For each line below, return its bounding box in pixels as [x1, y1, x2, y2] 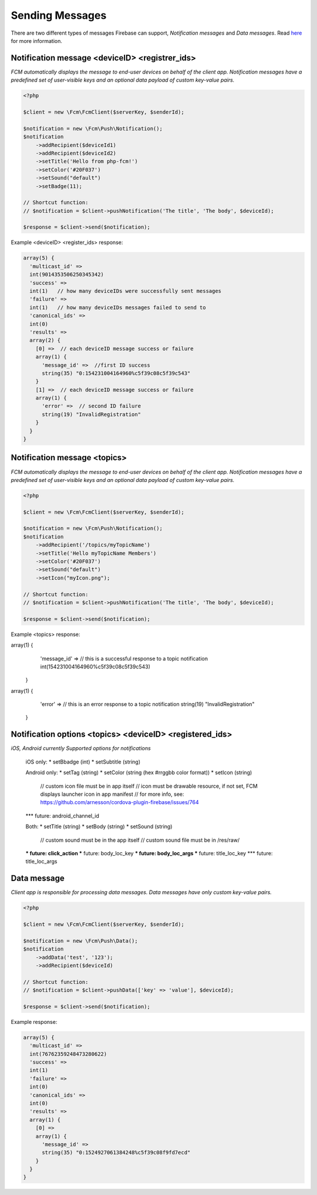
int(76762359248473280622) [29, 1050, 107, 1057]
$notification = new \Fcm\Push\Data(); [23, 938, 138, 944]
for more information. [11, 37, 63, 44]
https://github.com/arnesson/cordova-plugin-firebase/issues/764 [40, 799, 199, 806]
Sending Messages [11, 9, 107, 22]
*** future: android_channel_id [25, 812, 100, 819]
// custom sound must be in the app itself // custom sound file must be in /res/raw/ [40, 836, 240, 843]
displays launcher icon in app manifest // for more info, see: [40, 791, 184, 798]
